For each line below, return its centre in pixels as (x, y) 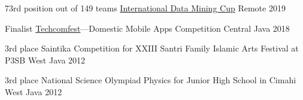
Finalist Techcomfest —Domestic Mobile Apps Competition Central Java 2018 (147, 28)
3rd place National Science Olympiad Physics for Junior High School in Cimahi (151, 80)
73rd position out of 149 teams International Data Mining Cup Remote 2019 (145, 8)
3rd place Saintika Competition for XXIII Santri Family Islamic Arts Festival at (152, 48)
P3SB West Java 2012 (45, 60)
